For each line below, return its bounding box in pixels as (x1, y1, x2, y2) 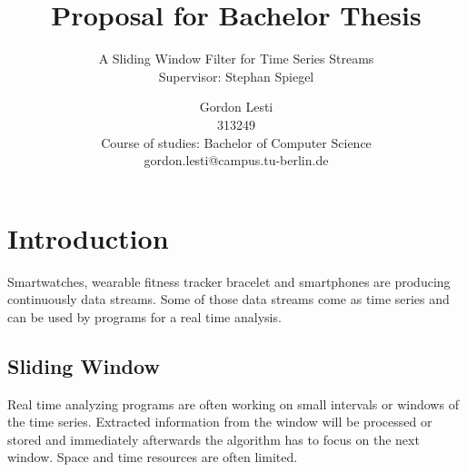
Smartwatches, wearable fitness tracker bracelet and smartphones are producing (7, 271, 451, 290)
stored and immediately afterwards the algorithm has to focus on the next (7, 429, 420, 448)
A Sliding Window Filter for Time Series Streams (98, 49, 374, 68)
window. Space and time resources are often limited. (7, 447, 298, 467)
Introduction (7, 219, 169, 256)
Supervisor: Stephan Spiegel (158, 66, 314, 85)
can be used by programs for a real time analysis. (7, 307, 282, 326)
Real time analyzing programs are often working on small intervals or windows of (7, 394, 459, 413)
